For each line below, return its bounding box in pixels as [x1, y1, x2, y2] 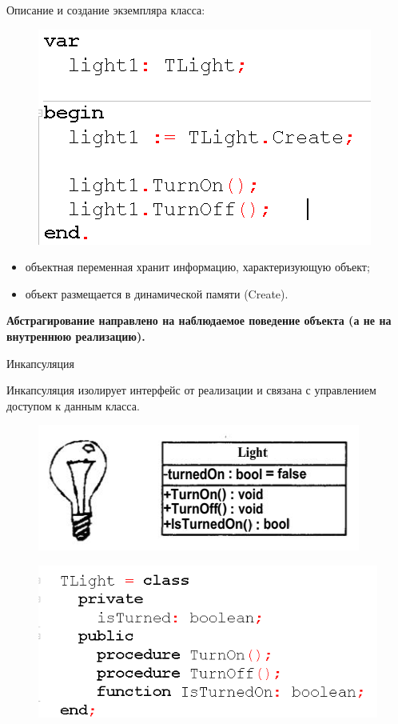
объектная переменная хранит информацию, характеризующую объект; [25, 258, 370, 275]
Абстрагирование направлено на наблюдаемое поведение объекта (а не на [6, 312, 392, 329]
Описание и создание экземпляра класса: [6, 2, 205, 18]
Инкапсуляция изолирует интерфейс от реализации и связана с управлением [6, 382, 376, 398]
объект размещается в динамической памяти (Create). [25, 285, 289, 302]
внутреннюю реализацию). [6, 327, 145, 344]
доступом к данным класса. [6, 397, 140, 414]
